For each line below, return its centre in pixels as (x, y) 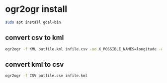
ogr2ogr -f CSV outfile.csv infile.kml (46, 76)
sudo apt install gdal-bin (33, 22)
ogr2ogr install (36, 9)
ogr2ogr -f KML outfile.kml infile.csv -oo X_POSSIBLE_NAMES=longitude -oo (85, 49)
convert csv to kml (35, 38)
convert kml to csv (35, 64)
